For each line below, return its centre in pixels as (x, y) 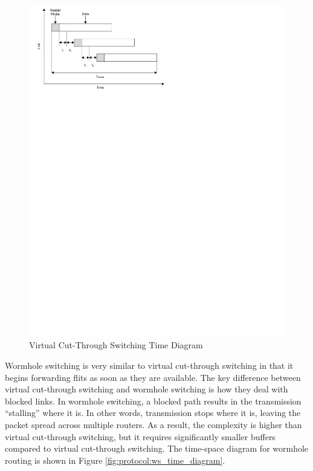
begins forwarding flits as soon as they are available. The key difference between (153, 377)
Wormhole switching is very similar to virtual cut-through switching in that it (149, 365)
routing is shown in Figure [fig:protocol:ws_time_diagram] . (115, 460)
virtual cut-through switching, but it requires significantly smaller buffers (140, 436)
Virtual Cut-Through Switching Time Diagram (116, 345)
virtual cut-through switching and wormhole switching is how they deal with (147, 389)
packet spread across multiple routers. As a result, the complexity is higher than (153, 425)
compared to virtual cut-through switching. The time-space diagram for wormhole (157, 448)
